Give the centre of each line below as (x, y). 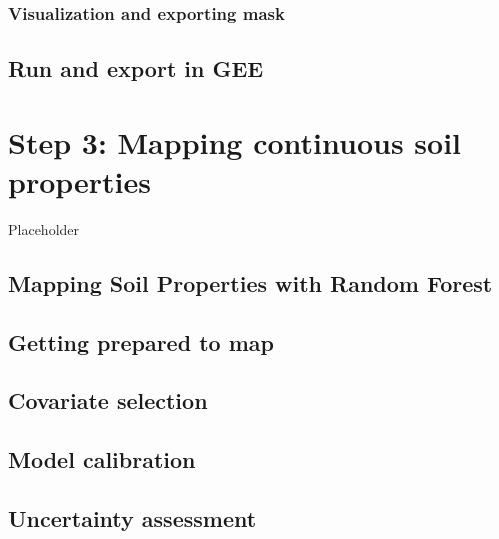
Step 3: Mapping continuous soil (235, 141)
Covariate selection (108, 400)
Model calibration (102, 459)
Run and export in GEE (136, 68)
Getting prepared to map (141, 341)
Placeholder (44, 228)
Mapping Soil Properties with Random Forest (250, 282)
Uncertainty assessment (132, 518)
